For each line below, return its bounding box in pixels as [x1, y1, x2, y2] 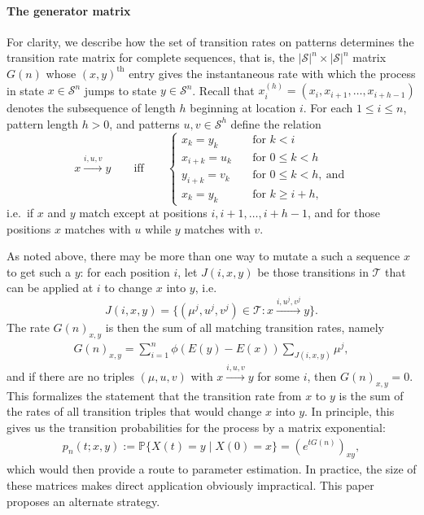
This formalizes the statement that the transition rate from [7, 386, 302, 404]
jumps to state [84, 81, 157, 98]
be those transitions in [257, 263, 369, 280]
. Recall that [192, 81, 255, 98]
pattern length [7, 115, 78, 132]
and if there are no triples [7, 367, 134, 384]
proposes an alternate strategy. [7, 492, 160, 509]
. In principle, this [304, 403, 395, 420]
